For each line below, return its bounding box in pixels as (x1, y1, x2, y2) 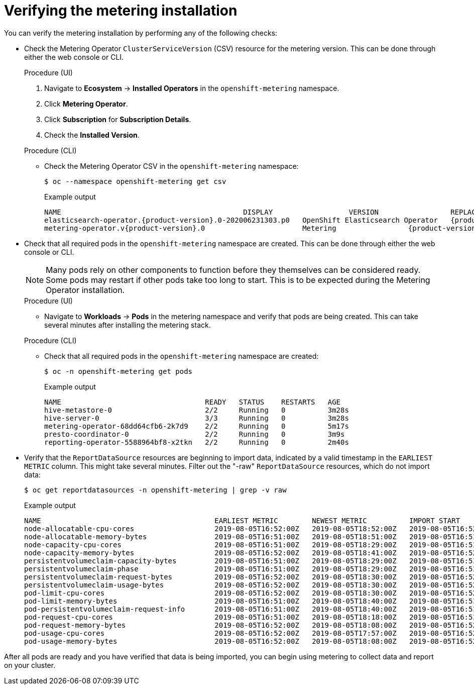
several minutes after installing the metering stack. (44, 320, 211, 329)
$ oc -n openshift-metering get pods (44, 367, 193, 375)
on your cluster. (4, 660, 56, 669)
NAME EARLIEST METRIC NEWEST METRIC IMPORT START (24, 516, 460, 525)
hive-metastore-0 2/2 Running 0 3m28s (44, 406, 349, 414)
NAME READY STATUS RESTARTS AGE (44, 398, 341, 406)
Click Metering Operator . (44, 99, 128, 108)
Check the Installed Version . (44, 130, 140, 139)
